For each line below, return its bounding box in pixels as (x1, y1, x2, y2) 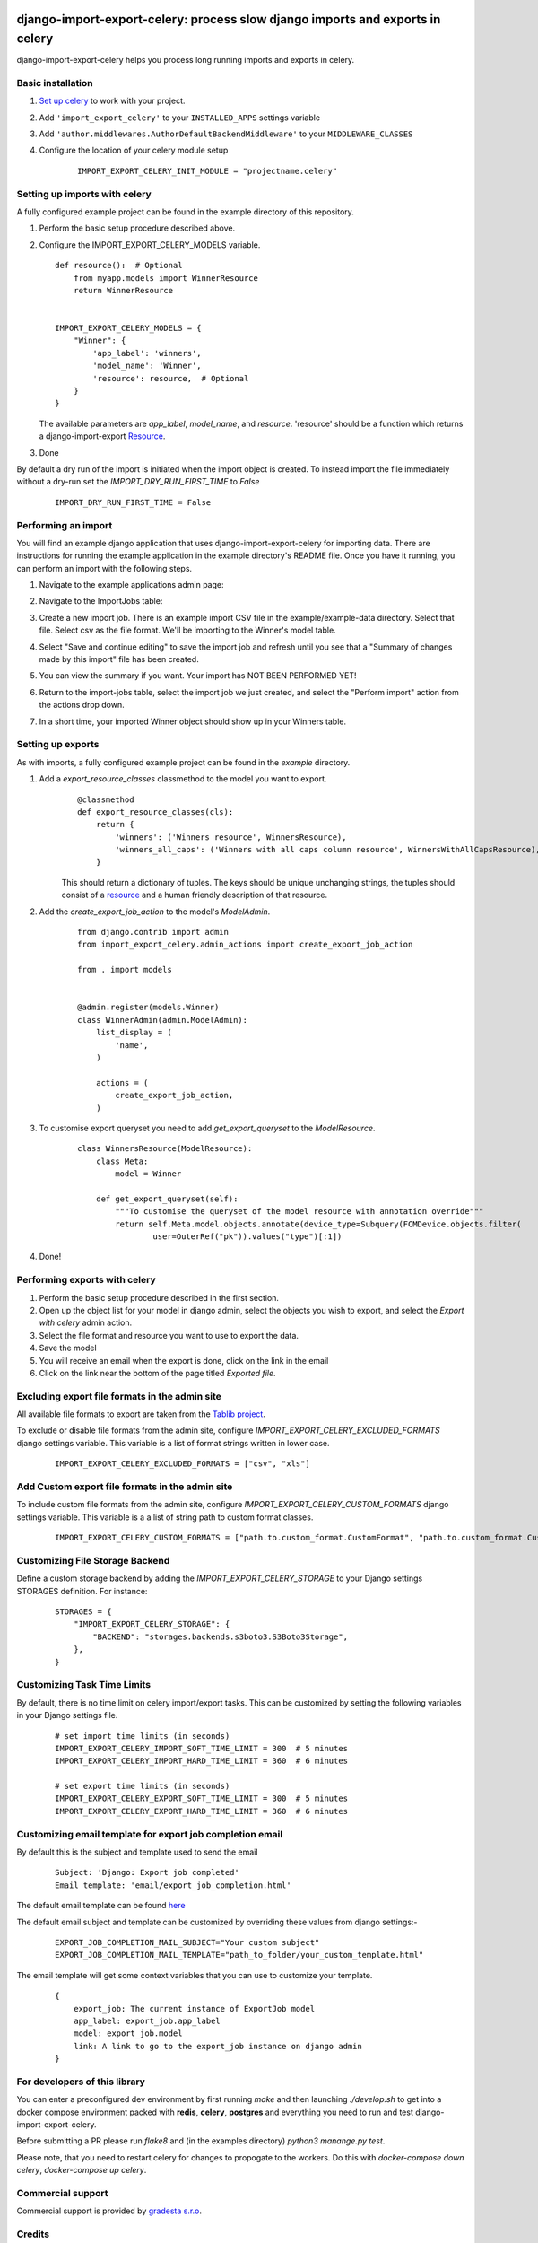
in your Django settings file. (16, 1710, 118, 1721)
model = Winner (115, 1169, 182, 1179)
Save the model (39, 1342, 98, 1354)
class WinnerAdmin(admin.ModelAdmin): (77, 1015, 248, 1025)
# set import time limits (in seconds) (55, 1731, 230, 1741)
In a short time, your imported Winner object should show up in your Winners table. (39, 716, 347, 727)
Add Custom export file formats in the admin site (16, 1480, 233, 1493)
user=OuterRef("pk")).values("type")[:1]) (152, 1232, 343, 1242)
